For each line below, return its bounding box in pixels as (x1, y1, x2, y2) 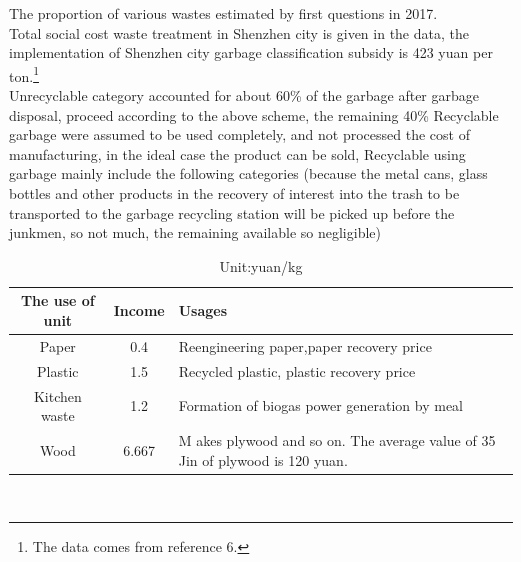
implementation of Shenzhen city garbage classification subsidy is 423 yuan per (9, 42, 493, 63)
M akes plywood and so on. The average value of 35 (178, 429, 496, 450)
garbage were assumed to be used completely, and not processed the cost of (9, 124, 470, 145)
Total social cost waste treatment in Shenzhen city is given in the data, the (9, 22, 469, 43)
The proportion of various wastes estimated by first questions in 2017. (9, 3, 438, 23)
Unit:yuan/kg (219, 255, 303, 276)
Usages (178, 300, 228, 321)
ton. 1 (9, 62, 39, 86)
